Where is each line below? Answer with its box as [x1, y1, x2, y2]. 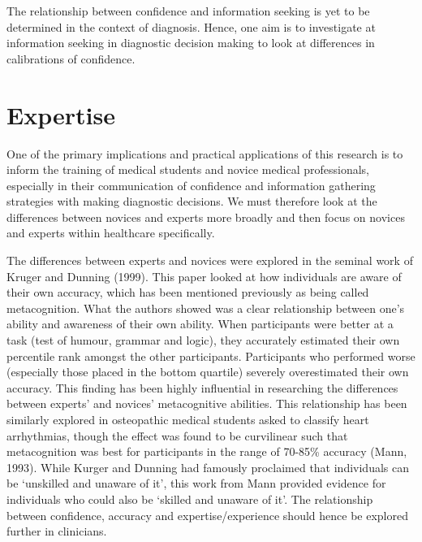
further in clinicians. [6, 522, 107, 540]
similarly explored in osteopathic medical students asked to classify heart [6, 411, 369, 427]
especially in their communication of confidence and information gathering [6, 176, 376, 193]
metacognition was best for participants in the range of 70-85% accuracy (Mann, [6, 443, 407, 460]
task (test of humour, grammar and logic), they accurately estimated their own [6, 332, 400, 349]
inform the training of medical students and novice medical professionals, [6, 161, 369, 178]
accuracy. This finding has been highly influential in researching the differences [6, 379, 398, 396]
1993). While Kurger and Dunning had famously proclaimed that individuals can [6, 458, 410, 475]
